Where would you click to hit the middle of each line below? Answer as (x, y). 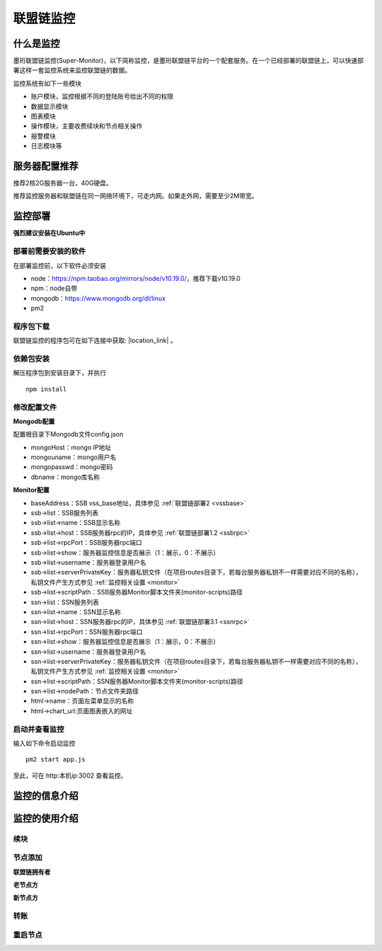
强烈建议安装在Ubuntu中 (49, 233)
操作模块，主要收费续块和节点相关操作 (87, 126)
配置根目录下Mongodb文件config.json (68, 434)
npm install (46, 389)
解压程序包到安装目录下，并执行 (59, 373)
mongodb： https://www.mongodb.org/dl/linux (98, 298)
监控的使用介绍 (46, 818)
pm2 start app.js (56, 760)
